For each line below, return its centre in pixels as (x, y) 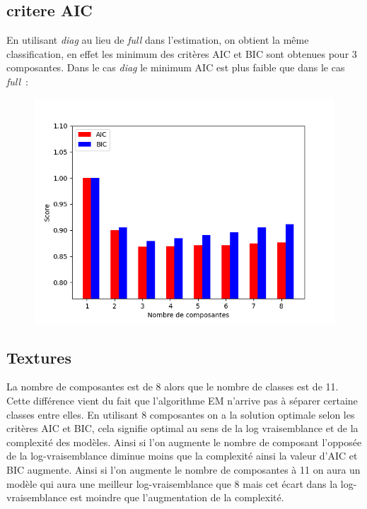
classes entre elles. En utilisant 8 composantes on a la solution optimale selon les (181, 414)
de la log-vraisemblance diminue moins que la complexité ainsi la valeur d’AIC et (182, 456)
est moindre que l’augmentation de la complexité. (177, 497)
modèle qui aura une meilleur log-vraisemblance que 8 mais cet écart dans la (172, 483)
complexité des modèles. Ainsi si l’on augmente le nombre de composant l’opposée (184, 442)
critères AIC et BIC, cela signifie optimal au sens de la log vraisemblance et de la (182, 428)
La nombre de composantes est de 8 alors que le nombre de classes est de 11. (173, 387)
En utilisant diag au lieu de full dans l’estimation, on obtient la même (158, 40)
